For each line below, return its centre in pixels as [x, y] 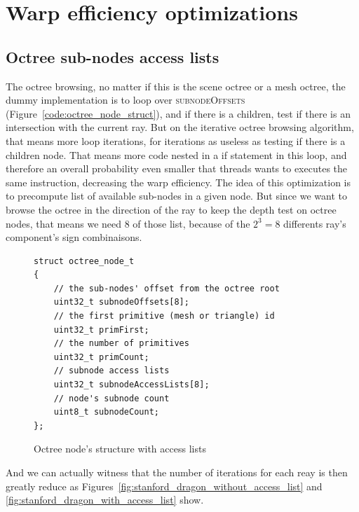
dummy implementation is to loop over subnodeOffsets [126, 100]
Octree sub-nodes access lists [113, 56]
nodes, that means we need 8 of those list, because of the [128, 223]
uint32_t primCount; [101, 357]
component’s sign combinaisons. [74, 237]
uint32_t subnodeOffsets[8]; [121, 302]
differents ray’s [315, 223]
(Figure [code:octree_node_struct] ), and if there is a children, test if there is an [178, 113]
